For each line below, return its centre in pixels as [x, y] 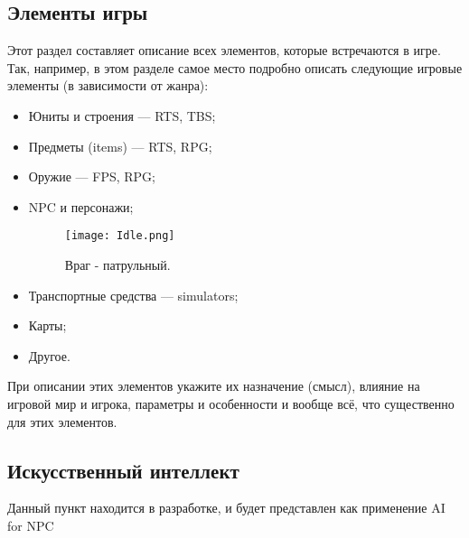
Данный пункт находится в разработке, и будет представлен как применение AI [226, 508]
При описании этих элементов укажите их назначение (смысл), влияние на [214, 386]
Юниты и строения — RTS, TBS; [122, 115]
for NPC [31, 525]
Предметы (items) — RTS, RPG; [120, 146]
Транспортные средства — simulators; [133, 295]
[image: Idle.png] [120, 236]
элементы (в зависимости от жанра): [108, 85]
